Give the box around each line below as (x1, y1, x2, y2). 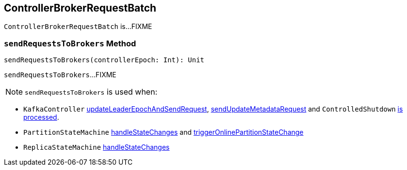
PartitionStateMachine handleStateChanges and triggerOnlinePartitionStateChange (23, 128, 304, 137)
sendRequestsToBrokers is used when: (25, 87, 158, 97)
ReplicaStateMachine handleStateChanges (23, 143, 170, 152)
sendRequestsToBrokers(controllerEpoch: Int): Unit (4, 56, 205, 64)
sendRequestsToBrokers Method (4, 38, 136, 48)
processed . (23, 113, 59, 122)
